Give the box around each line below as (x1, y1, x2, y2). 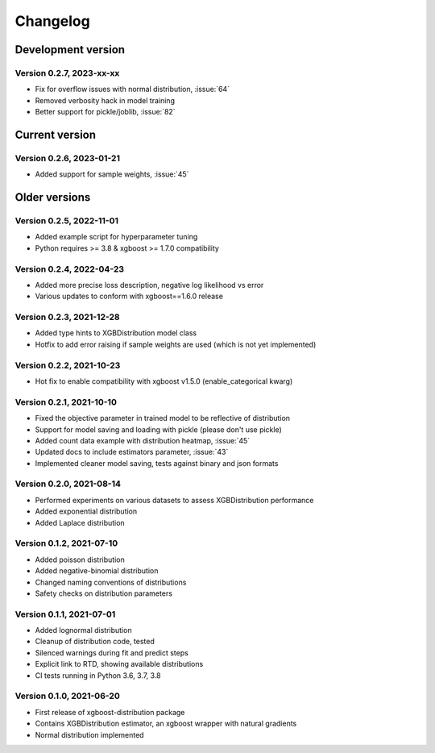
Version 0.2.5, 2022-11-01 (14, 215, 119, 227)
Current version (14, 127, 97, 141)
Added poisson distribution (35, 555, 125, 564)
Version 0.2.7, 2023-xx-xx (14, 67, 120, 78)
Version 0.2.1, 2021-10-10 (14, 396, 117, 407)
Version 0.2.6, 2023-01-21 (14, 152, 121, 164)
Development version (14, 43, 125, 56)
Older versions (14, 190, 91, 205)
